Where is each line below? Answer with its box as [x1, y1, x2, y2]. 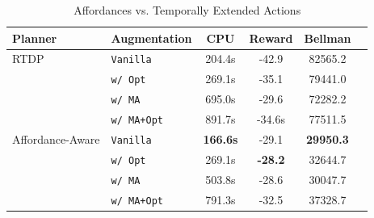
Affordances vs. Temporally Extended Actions [74, 2, 301, 18]
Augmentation [111, 29, 192, 46]
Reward [249, 29, 293, 46]
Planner [12, 29, 57, 46]
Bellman [304, 29, 351, 46]
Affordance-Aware [12, 131, 100, 148]
